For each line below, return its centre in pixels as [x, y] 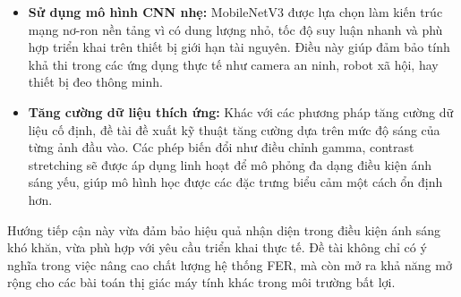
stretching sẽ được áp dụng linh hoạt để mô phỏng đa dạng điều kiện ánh [230, 164]
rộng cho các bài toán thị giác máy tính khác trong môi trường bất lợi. [201, 282]
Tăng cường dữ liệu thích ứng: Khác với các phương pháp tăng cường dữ [241, 111]
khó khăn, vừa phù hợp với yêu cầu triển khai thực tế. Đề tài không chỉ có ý [217, 247]
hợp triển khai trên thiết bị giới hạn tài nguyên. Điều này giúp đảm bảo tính [239, 47]
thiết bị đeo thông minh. [95, 82]
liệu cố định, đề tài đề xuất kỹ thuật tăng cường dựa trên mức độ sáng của [234, 129]
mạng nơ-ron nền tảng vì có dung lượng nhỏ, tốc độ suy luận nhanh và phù [235, 29]
